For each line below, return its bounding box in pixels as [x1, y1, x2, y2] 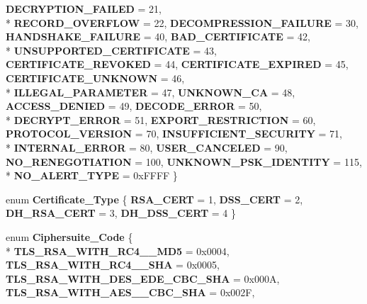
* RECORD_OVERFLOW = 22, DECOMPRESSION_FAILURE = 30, [6, 15, 358, 30]
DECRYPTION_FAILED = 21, [6, 1, 162, 16]
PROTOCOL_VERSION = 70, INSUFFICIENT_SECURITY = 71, [6, 126, 342, 141]
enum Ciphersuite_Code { [6, 229, 133, 244]
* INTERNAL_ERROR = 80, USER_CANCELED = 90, [6, 140, 288, 154]
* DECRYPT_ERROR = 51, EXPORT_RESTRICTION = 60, [6, 112, 316, 127]
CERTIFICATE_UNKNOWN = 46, [6, 70, 185, 85]
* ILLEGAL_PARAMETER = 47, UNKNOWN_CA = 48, [6, 84, 295, 99]
